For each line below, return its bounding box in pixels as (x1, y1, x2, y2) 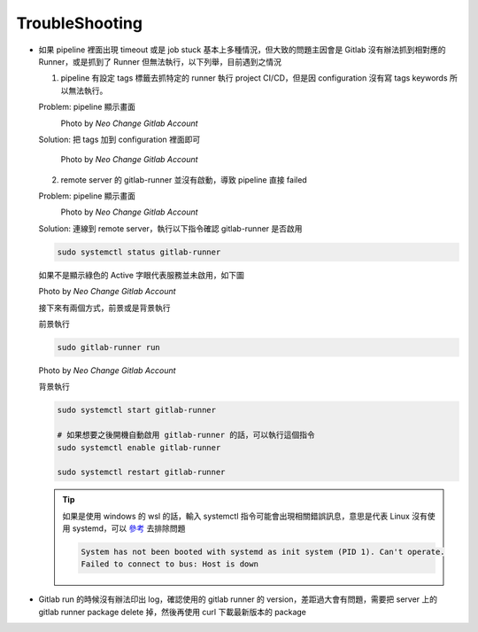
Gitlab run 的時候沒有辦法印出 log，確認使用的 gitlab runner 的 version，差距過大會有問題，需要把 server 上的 (38, 594, 438, 605)
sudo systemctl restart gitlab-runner (57, 467, 226, 478)
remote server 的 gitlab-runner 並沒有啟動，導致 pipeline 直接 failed (60, 174, 307, 185)
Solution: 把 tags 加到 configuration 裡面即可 (38, 134, 201, 144)
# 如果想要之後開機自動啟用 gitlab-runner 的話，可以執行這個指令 (57, 430, 315, 441)
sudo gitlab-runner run (57, 342, 161, 352)
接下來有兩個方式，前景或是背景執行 (38, 302, 171, 313)
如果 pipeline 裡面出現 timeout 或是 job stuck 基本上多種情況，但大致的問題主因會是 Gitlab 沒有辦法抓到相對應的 (38, 44, 446, 55)
